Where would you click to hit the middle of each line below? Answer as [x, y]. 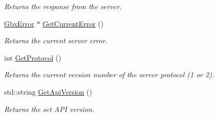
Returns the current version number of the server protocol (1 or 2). [109, 75]
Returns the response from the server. [63, 6]
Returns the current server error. [56, 40]
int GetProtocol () [33, 57]
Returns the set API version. [49, 109]
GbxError [19, 23]
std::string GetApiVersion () [48, 91]
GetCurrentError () [73, 23]
